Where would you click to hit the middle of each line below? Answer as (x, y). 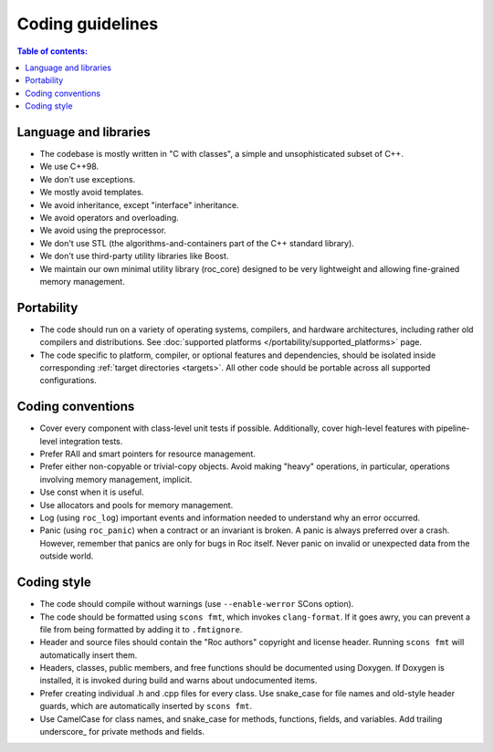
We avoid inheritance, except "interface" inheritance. (139, 204)
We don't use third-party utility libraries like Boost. (134, 256)
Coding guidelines (88, 24)
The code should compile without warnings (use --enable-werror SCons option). (197, 604)
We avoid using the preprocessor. (103, 230)
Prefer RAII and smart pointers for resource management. (147, 454)
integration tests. (91, 441)
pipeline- (453, 428)
